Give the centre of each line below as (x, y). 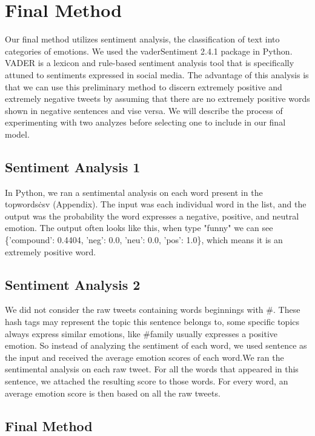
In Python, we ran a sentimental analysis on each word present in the (134, 192)
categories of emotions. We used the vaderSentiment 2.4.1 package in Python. (149, 51)
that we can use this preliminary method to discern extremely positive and (144, 86)
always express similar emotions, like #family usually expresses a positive (141, 333)
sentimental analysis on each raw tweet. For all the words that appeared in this (152, 369)
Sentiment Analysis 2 (73, 284)
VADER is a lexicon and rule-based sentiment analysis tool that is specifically (150, 63)
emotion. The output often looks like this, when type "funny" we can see (139, 228)
